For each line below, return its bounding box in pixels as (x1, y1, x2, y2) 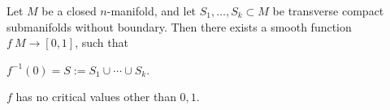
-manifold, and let (106, 2, 197, 19)
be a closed (41, 2, 97, 19)
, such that (75, 34, 128, 51)
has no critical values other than (15, 88, 176, 105)
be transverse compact (272, 2, 384, 19)
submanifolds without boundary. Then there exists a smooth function (6, 18, 352, 35)
